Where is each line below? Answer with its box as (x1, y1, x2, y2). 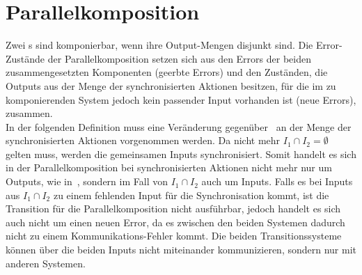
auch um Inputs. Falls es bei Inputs (201, 174, 353, 189)
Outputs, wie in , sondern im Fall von (6, 174, 168, 189)
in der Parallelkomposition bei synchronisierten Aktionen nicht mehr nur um (6, 160, 332, 175)
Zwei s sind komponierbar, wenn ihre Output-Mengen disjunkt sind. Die (6, 38, 313, 52)
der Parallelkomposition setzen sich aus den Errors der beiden (47, 51, 311, 65)
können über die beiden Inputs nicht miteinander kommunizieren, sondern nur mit (6, 242, 357, 257)
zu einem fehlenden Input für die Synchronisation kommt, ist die (53, 187, 329, 202)
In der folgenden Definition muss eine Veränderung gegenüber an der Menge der (6, 119, 352, 134)
